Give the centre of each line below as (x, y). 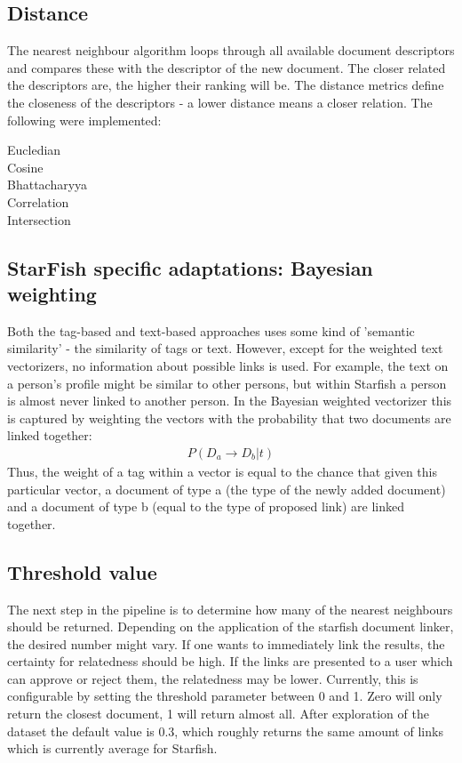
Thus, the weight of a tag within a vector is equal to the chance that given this (223, 471)
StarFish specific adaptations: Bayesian (190, 267)
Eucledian (34, 150)
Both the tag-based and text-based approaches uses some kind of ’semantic (211, 330)
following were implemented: (84, 120)
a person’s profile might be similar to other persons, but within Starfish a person (227, 383)
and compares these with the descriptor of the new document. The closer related (227, 67)
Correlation (38, 201)
